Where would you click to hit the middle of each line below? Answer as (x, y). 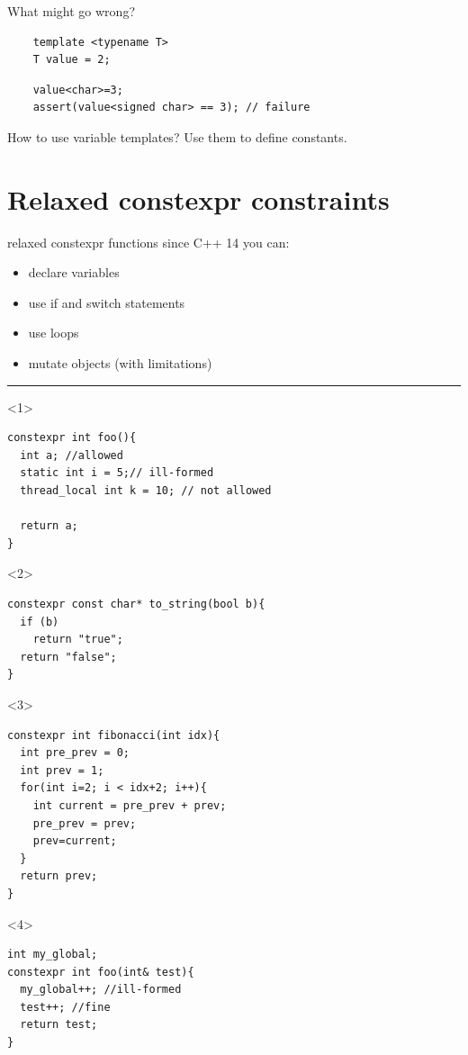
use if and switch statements (107, 302)
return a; (49, 526)
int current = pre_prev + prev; (130, 805)
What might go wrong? (71, 11)
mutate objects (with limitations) (120, 363)
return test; (59, 1025)
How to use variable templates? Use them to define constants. (177, 136)
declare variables (74, 272)
